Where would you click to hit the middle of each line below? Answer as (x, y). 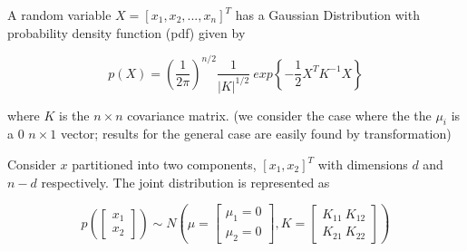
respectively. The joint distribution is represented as (185, 182)
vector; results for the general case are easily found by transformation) (256, 134)
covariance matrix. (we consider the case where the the (279, 115)
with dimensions (363, 164)
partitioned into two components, (164, 164)
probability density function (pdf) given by (126, 32)
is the (74, 115)
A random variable (59, 14)
